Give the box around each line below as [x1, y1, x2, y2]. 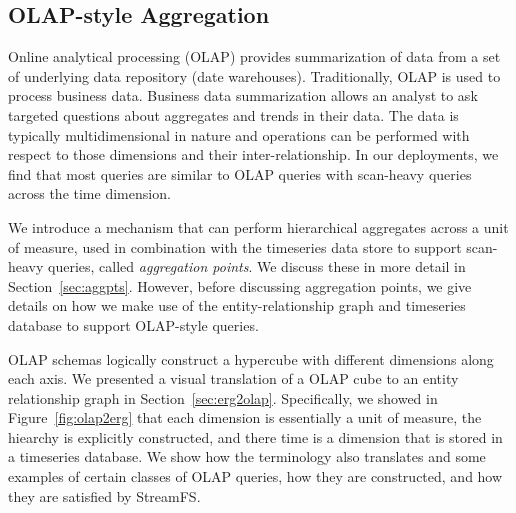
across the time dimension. [8, 183, 171, 204]
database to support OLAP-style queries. [8, 314, 259, 335]
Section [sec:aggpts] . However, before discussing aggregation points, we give [8, 275, 472, 296]
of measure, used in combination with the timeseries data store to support [8, 236, 462, 257]
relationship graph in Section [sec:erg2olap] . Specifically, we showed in [8, 387, 438, 408]
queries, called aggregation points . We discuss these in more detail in [48, 256, 466, 277]
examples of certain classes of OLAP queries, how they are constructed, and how [8, 466, 503, 487]
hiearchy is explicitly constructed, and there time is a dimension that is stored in [8, 426, 503, 447]
